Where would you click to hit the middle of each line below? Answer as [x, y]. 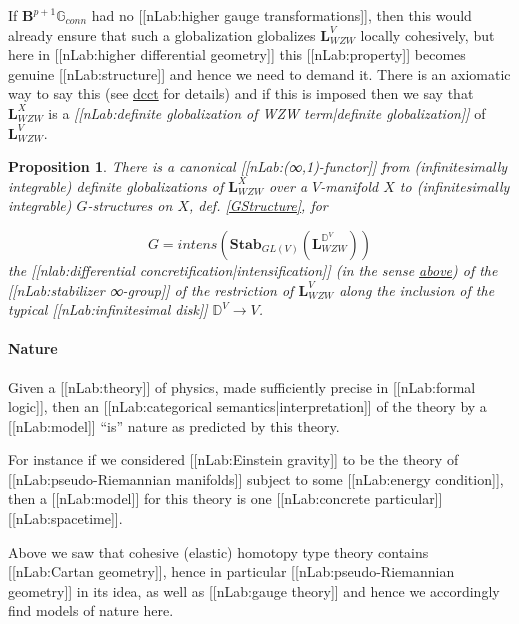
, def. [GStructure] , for [258, 205]
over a [288, 185]
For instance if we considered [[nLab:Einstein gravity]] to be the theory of [233, 459]
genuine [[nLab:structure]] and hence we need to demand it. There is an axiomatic [259, 73]
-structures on [130, 205]
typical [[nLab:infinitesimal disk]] [108, 309]
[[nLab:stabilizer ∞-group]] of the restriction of [151, 289]
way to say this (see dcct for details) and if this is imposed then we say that [241, 93]
